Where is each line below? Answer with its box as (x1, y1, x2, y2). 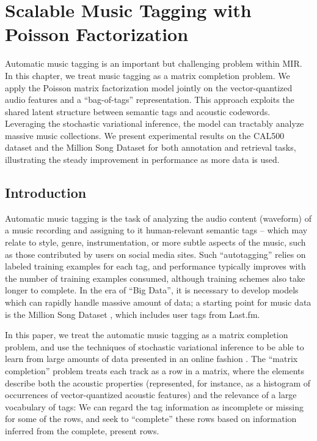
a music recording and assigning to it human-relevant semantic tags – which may (5, 224, 308, 236)
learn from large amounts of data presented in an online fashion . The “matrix (5, 352, 298, 365)
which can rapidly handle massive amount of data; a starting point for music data (5, 296, 312, 309)
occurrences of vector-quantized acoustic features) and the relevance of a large (5, 388, 297, 401)
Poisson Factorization (5, 21, 189, 47)
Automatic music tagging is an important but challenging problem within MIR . (5, 57, 302, 70)
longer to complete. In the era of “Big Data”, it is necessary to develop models (5, 284, 299, 296)
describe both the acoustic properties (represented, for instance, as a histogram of (5, 376, 311, 389)
